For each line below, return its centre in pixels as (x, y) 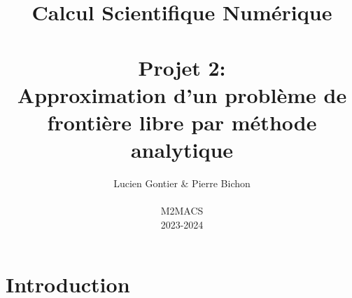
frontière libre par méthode (182, 122)
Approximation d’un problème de (182, 94)
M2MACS (182, 211)
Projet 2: (182, 67)
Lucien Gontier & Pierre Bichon (182, 183)
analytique (182, 150)
